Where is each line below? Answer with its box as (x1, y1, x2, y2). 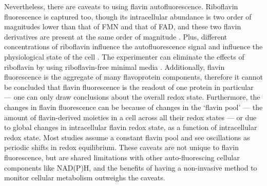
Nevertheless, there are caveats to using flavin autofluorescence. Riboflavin (4, 1, 238, 11)
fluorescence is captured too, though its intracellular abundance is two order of (4, 11, 252, 22)
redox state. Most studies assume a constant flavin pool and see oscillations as (4, 132, 250, 142)
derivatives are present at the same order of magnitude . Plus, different (4, 31, 227, 42)
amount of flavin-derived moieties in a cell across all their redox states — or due (4, 111, 257, 122)
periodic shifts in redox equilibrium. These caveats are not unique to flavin (4, 142, 239, 153)
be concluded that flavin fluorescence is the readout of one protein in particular (4, 81, 254, 92)
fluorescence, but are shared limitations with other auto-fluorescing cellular (4, 152, 240, 162)
